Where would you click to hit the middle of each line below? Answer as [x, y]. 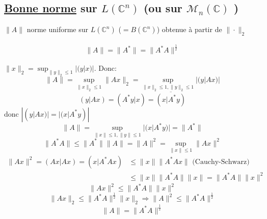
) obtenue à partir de [189, 29]
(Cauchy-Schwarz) [221, 162]
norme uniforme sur [58, 29]
